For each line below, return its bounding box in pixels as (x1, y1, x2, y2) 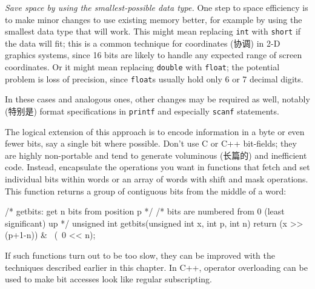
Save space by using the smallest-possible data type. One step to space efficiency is (5, 1, 308, 13)
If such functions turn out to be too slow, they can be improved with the (5, 248, 275, 261)
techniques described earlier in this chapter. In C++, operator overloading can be (5, 261, 308, 273)
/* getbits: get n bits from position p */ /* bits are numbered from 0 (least (5, 205, 285, 218)
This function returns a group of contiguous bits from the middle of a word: (5, 184, 287, 197)
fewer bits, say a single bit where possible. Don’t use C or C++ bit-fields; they (5, 137, 297, 150)
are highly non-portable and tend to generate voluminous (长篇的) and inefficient (5, 148, 307, 161)
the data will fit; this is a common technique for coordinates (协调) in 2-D (5, 36, 280, 49)
